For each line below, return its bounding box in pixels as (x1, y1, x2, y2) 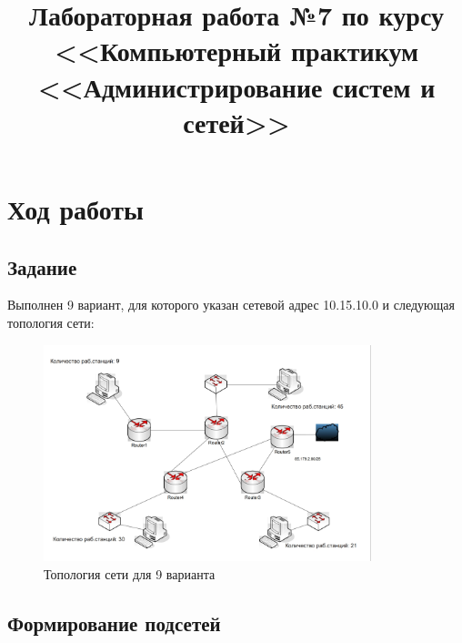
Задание (7, 252, 77, 281)
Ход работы (7, 189, 144, 227)
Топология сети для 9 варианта (44, 564, 216, 583)
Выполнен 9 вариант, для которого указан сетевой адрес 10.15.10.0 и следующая (7, 295, 455, 314)
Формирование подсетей (7, 608, 221, 637)
